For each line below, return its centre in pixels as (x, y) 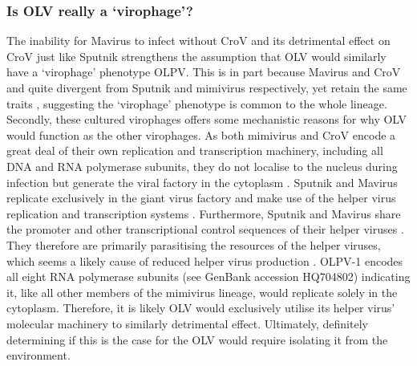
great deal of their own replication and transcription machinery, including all (195, 150)
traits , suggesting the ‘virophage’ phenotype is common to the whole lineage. (197, 103)
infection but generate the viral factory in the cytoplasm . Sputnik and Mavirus (202, 182)
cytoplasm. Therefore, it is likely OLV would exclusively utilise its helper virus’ (201, 308)
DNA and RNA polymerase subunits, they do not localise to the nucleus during (202, 166)
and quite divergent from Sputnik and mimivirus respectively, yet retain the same (207, 87)
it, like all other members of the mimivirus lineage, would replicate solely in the (202, 292)
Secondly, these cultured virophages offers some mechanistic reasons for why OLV (207, 119)
